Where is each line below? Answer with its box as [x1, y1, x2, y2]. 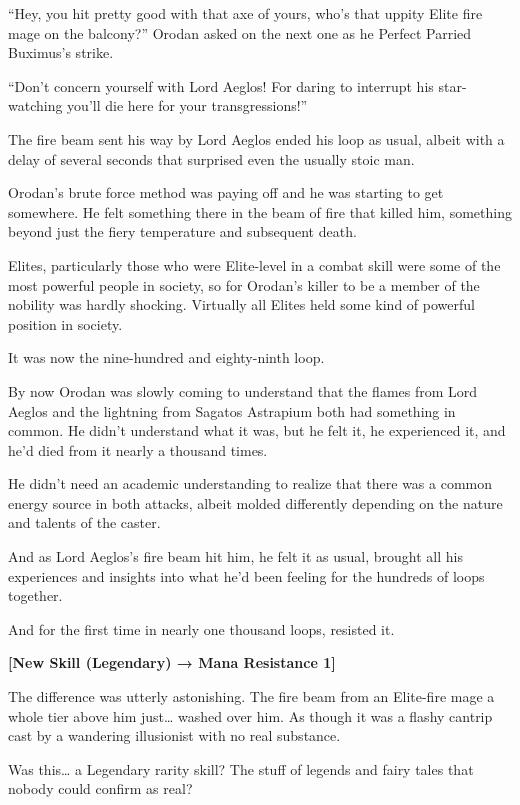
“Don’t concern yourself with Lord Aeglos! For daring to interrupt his [8, 75, 434, 96]
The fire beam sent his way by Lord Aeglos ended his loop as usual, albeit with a [8, 128, 505, 149]
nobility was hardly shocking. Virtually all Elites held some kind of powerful [8, 294, 475, 315]
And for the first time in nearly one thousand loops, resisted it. [8, 618, 395, 639]
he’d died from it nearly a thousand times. [8, 439, 268, 460]
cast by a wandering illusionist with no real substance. [8, 725, 341, 746]
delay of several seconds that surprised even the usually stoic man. [8, 148, 415, 169]
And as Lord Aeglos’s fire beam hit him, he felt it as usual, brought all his [8, 546, 463, 567]
